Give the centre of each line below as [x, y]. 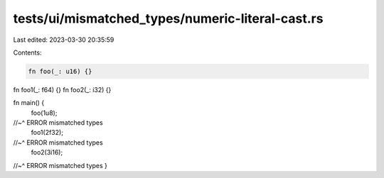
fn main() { [29, 103]
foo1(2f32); [47, 133]
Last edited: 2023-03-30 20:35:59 [64, 40]
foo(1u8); [44, 113]
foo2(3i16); [47, 152]
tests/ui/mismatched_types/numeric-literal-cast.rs [168, 18]
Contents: [27, 52]
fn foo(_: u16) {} [60, 71]
